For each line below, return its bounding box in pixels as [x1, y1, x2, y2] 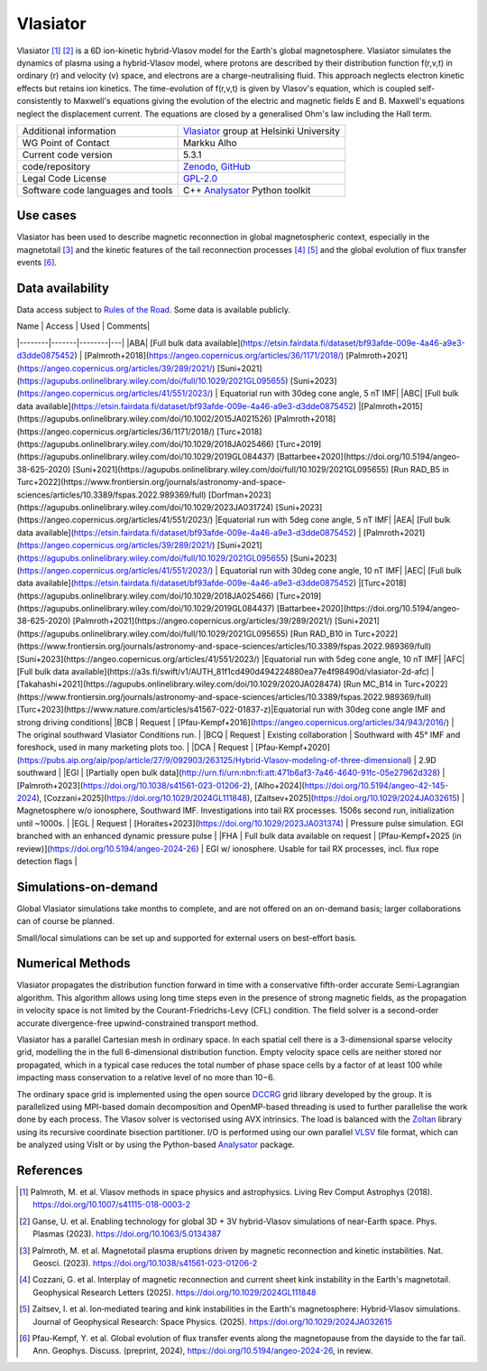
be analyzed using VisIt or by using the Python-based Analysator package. [16, 1139, 295, 1151]
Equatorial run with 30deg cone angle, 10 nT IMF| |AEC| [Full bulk [219, 564, 462, 575]
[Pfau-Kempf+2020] [255, 741, 331, 753]
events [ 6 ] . [16, 257, 58, 268]
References [16, 1162, 83, 1178]
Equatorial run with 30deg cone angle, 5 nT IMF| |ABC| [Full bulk [219, 388, 459, 399]
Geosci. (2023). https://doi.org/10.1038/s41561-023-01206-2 [32, 1258, 258, 1269]
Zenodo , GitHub [182, 160, 252, 173]
